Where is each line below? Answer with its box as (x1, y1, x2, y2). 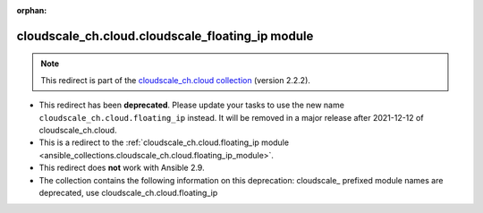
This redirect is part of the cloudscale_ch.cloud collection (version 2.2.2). (40, 74, 310, 85)
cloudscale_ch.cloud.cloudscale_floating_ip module (16, 28, 314, 44)
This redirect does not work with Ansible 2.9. (38, 162, 205, 174)
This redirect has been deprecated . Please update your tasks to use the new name (38, 99, 344, 111)
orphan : (16, 5, 47, 15)
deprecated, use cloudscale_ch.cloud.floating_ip (38, 187, 218, 198)
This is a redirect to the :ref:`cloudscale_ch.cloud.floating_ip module (38, 137, 290, 148)
